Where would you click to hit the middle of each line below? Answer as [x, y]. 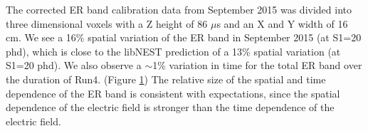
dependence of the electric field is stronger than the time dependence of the [170, 107]
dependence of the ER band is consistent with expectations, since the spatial [173, 93]
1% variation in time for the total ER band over [257, 65]
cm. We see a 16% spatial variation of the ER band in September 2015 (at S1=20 [184, 37]
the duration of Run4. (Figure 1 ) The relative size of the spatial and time [166, 79]
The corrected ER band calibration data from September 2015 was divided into [179, 9]
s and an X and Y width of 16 [282, 23]
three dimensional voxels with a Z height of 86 [107, 23]
